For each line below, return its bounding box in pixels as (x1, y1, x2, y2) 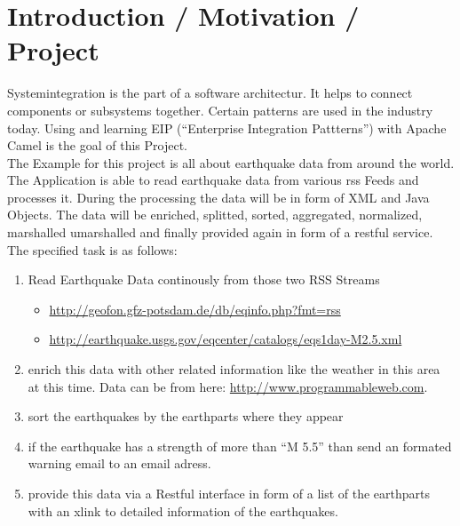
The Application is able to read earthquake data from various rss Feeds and (7, 171, 419, 189)
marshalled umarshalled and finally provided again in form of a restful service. (7, 223, 433, 242)
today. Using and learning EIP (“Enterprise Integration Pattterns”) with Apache (7, 118, 447, 137)
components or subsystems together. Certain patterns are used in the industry (7, 100, 433, 119)
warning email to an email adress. (28, 454, 211, 473)
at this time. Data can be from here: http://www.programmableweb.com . (28, 377, 428, 395)
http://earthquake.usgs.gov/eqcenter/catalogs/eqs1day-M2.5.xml (49, 330, 402, 348)
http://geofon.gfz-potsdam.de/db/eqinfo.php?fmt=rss (49, 299, 341, 318)
